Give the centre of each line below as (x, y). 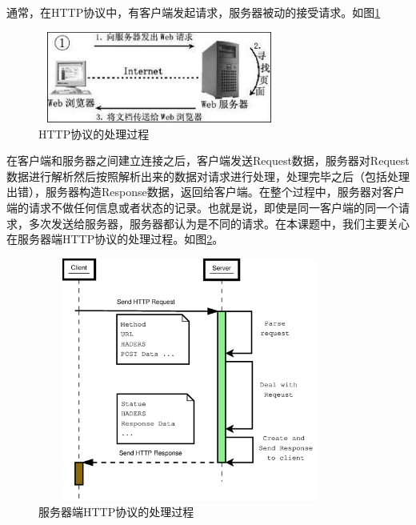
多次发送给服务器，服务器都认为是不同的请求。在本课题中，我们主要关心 (219, 223)
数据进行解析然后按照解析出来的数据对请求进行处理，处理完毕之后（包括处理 (208, 176)
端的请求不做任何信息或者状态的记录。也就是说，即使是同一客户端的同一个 (202, 207)
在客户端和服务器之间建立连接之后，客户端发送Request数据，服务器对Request (208, 160)
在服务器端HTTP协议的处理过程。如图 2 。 (115, 239)
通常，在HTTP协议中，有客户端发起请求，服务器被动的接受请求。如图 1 (194, 12)
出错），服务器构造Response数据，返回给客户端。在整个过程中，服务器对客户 (206, 192)
